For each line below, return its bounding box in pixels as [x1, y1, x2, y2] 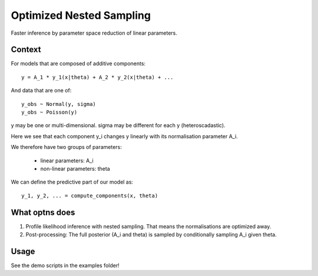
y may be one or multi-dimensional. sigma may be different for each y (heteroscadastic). [11, 122, 226, 129]
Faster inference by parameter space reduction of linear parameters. [11, 29, 178, 36]
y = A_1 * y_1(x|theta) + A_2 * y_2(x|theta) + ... [21, 74, 174, 81]
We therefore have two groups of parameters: [11, 144, 122, 151]
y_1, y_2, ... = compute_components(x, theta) [21, 192, 158, 199]
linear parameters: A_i [40, 157, 94, 164]
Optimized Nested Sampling [11, 9, 151, 22]
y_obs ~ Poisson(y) [21, 109, 78, 116]
